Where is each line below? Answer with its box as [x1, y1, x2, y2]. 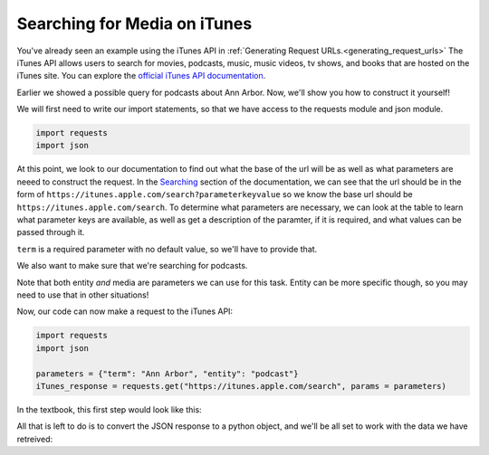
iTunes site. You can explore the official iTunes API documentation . [16, 71, 266, 81]
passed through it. [16, 227, 85, 238]
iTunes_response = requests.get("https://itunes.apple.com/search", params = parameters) [35, 381, 447, 391]
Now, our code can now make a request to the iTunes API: [16, 306, 234, 317]
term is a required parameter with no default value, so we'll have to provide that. [16, 243, 318, 254]
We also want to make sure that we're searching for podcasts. [16, 261, 248, 271]
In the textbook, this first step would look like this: [16, 403, 203, 415]
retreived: [16, 433, 53, 444]
